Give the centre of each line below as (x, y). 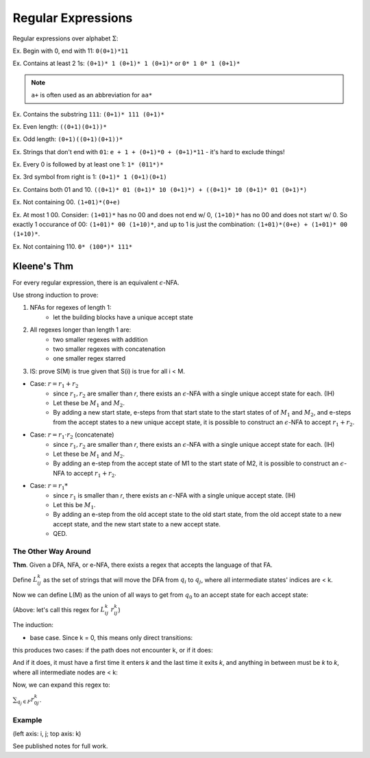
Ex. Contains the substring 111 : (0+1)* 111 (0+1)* (88, 114)
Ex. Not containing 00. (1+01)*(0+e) (66, 202)
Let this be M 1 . (74, 505)
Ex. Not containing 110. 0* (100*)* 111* (73, 246)
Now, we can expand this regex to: (62, 685)
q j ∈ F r (26, 701)
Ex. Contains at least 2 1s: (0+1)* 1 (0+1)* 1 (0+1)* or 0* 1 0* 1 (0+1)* (126, 63)
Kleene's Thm (43, 266)
